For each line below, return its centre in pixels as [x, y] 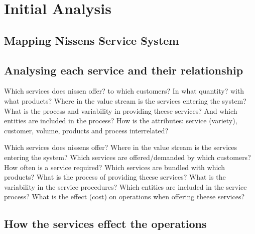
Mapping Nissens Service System [92, 40]
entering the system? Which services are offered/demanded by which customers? [127, 157]
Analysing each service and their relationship [124, 70]
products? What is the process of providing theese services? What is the [115, 177]
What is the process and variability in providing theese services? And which [121, 110]
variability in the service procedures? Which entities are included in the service [125, 186]
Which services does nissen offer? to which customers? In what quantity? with [124, 91]
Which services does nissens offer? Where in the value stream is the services [121, 147]
